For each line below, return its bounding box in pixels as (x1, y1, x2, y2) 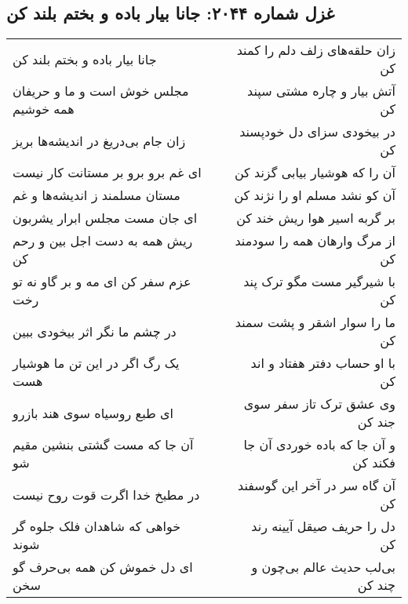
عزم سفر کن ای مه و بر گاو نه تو (13, 272, 191, 291)
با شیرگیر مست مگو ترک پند (243, 272, 395, 291)
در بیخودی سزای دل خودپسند (239, 122, 395, 141)
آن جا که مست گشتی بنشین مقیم (13, 435, 194, 454)
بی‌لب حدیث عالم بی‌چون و (251, 558, 395, 577)
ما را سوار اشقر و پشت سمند (235, 313, 395, 332)
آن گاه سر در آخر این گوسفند (238, 476, 395, 495)
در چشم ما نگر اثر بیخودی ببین (13, 322, 177, 340)
